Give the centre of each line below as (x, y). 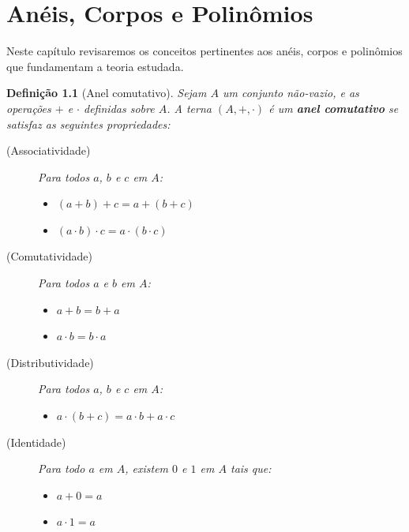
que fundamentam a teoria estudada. (95, 66)
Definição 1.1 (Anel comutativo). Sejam (107, 93)
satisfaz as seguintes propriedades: (88, 124)
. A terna (189, 108)
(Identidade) (36, 442)
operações (29, 108)
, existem (147, 468)
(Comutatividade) (49, 256)
